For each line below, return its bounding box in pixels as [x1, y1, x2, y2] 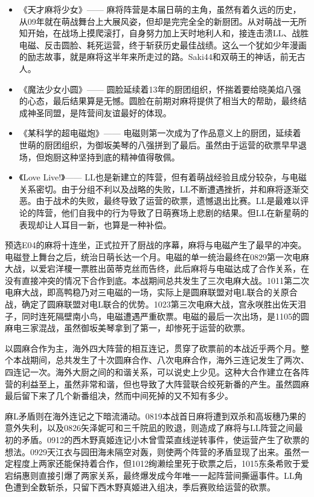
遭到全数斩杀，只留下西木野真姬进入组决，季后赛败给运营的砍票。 [13, 481, 275, 493]
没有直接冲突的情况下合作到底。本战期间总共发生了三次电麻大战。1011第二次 [5, 274, 309, 286]
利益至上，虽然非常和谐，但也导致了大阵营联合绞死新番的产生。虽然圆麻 [21, 377, 309, 390]
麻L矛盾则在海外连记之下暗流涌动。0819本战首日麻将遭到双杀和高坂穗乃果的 [5, 409, 306, 422]
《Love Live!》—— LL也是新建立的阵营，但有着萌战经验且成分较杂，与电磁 [19, 171, 307, 183]
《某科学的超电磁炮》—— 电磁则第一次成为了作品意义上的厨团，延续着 [19, 127, 301, 139]
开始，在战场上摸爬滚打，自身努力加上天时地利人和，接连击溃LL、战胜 [27, 27, 309, 39]
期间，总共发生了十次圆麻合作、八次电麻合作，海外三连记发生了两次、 [30, 354, 309, 366]
